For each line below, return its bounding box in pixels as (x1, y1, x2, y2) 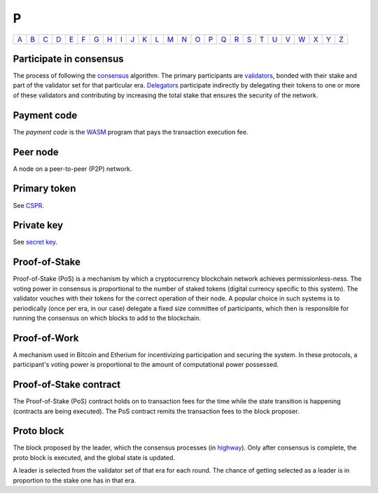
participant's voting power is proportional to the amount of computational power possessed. (13, 361, 279, 369)
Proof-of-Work (13, 332, 79, 344)
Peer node (13, 146, 59, 158)
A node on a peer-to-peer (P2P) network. (13, 165, 132, 173)
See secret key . (13, 238, 58, 246)
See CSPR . (13, 201, 45, 209)
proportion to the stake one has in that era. (13, 476, 136, 485)
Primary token (13, 183, 76, 195)
